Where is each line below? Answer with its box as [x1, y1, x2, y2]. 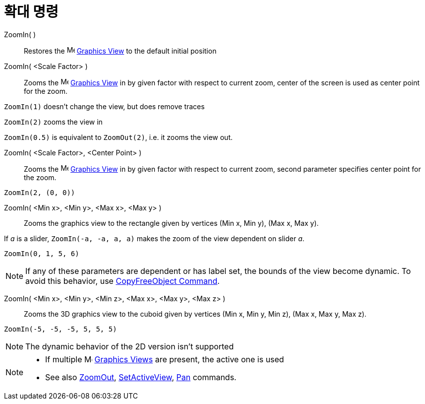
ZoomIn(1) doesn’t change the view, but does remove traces [4, 102, 205, 111]
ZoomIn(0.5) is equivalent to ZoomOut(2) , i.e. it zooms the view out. [4, 133, 233, 141]
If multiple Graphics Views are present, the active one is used [45, 354, 284, 364]
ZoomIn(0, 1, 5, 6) [4, 249, 79, 258]
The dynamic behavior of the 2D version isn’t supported [25, 341, 234, 351]
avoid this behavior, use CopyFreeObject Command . [25, 275, 220, 286]
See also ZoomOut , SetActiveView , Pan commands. [45, 372, 237, 382]
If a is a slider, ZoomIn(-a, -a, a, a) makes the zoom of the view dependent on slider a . [4, 234, 304, 243]
